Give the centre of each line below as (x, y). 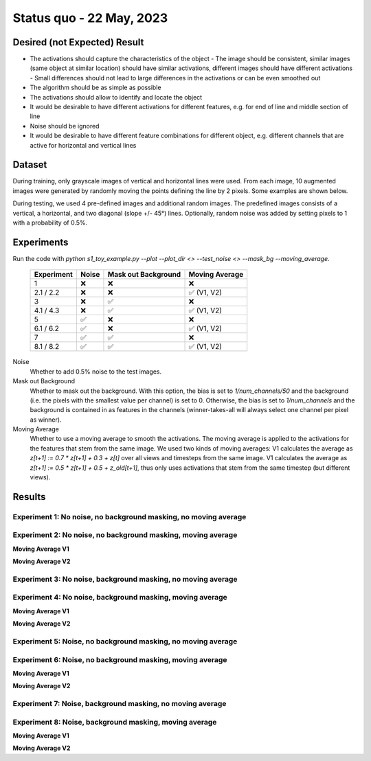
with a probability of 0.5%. (50, 223)
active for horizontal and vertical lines (83, 145)
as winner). (46, 420)
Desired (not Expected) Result (78, 42)
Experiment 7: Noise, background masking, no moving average (120, 704)
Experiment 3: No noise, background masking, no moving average (125, 579)
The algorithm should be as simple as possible (95, 88)
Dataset (30, 165)
